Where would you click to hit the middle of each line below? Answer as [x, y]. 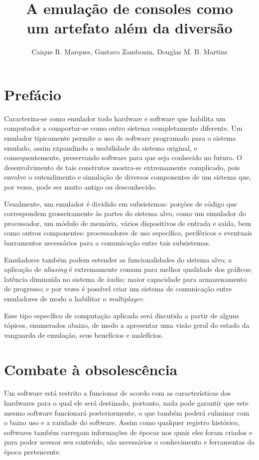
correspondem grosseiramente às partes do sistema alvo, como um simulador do [125, 213]
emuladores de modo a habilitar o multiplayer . [74, 298]
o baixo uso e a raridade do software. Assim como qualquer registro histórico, [122, 422]
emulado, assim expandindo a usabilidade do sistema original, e [101, 147]
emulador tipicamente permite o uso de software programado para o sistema [120, 138]
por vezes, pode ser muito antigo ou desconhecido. [80, 187]
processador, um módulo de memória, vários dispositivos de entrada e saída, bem [128, 223]
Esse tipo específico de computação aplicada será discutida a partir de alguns [122, 315]
